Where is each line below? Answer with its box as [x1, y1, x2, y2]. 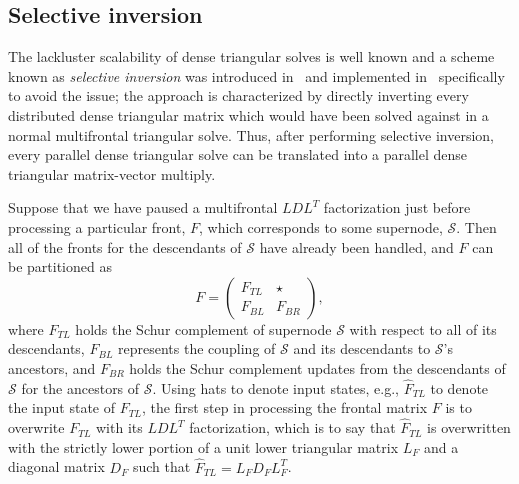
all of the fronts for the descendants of [8, 236, 242, 257]
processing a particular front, [8, 216, 186, 237]
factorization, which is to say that [189, 417, 396, 438]
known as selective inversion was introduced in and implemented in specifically [8, 65, 505, 86]
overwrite [8, 417, 65, 438]
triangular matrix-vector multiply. [8, 163, 216, 184]
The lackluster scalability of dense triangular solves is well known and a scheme [8, 46, 495, 67]
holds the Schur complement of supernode [75, 318, 332, 339]
